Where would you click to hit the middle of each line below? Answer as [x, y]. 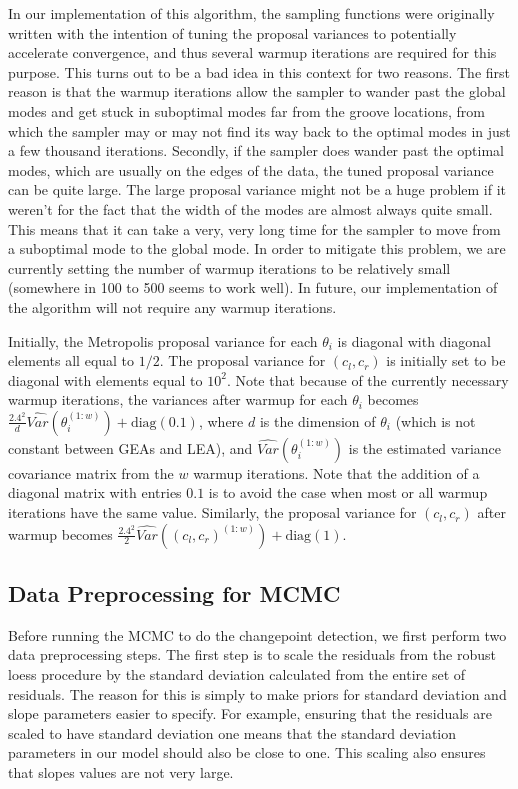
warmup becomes [60, 533]
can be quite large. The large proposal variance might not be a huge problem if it [257, 189]
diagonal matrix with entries [95, 492]
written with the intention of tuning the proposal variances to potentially [232, 32]
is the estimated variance [425, 447]
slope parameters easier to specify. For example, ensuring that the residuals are [250, 713]
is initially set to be [446, 360]
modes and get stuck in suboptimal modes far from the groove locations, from [246, 110]
